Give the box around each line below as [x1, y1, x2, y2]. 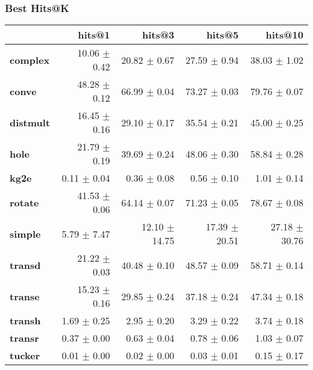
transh [10, 313, 41, 328]
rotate [10, 195, 39, 209]
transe [10, 289, 40, 303]
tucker [10, 348, 40, 363]
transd [10, 257, 41, 272]
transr [10, 331, 39, 345]
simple [10, 226, 41, 241]
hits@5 [206, 28, 239, 42]
